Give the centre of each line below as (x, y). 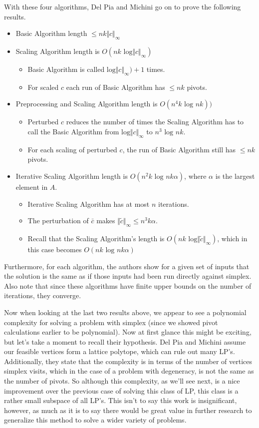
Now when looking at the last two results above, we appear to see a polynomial (125, 312)
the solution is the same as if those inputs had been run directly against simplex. (128, 276)
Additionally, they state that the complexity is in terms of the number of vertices (128, 361)
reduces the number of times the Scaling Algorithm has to (155, 122)
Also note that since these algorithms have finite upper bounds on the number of (128, 285)
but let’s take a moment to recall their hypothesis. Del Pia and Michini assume (125, 341)
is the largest (235, 176)
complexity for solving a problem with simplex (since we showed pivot (111, 322)
